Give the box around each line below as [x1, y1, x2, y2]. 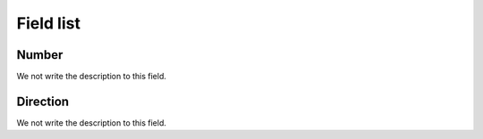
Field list [16, 13, 80, 33]
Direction [16, 94, 70, 109]
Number [16, 47, 64, 62]
